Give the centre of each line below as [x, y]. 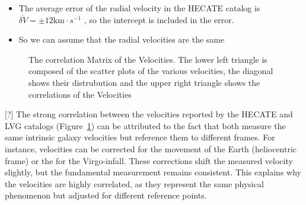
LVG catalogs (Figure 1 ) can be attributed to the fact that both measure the [145, 125]
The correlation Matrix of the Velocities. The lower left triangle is [148, 59]
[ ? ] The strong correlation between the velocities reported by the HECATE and [149, 114]
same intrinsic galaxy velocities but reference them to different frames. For [140, 137]
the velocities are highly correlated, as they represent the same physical [134, 183]
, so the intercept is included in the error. [159, 19]
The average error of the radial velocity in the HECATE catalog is [139, 8]
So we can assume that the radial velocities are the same [122, 39]
